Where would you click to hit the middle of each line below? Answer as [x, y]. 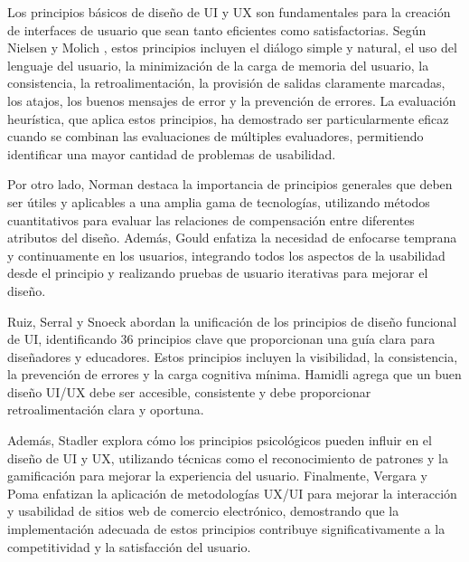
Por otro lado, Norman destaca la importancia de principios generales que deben [230, 184]
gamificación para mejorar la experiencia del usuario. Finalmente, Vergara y [217, 476]
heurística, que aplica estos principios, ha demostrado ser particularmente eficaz [228, 118]
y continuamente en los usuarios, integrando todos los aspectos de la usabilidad [226, 255]
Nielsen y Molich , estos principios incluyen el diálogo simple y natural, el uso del [232, 48]
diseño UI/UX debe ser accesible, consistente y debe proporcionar [189, 391]
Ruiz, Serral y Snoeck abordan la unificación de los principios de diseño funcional [232, 321]
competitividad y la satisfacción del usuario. [129, 546]
